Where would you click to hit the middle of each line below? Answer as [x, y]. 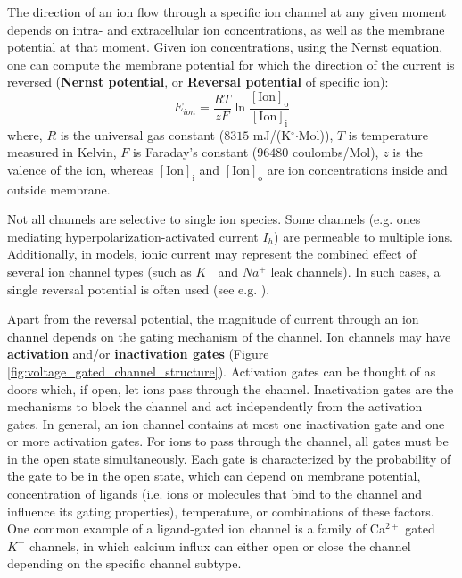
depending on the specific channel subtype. [124, 563]
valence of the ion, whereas [81, 169]
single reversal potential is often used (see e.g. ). [139, 289]
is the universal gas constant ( [142, 134]
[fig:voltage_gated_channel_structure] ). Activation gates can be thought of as [222, 371]
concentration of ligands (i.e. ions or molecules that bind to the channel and [215, 494]
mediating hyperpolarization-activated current [133, 236]
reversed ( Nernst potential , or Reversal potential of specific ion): [198, 82]
